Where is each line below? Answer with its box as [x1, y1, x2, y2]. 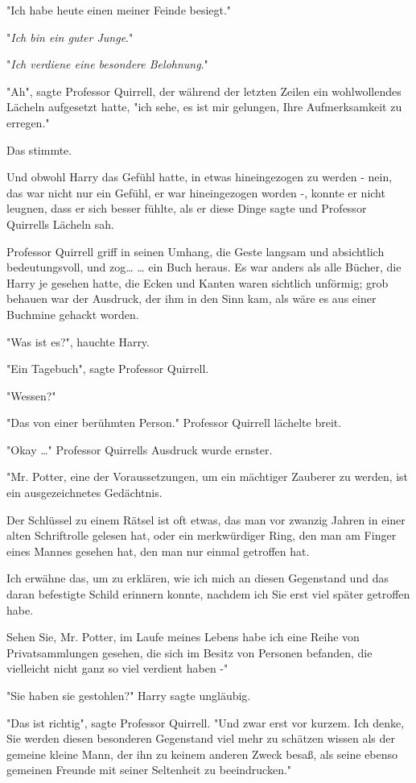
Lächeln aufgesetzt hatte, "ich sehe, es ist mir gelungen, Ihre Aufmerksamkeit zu [6, 98, 402, 115]
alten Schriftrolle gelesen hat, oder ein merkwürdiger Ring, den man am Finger [6, 527, 397, 544]
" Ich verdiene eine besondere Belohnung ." [6, 56, 208, 72]
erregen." [6, 114, 50, 130]
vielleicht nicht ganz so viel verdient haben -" [6, 660, 229, 677]
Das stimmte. [6, 141, 72, 158]
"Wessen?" [6, 387, 56, 404]
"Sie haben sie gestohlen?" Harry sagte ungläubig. [6, 687, 251, 703]
